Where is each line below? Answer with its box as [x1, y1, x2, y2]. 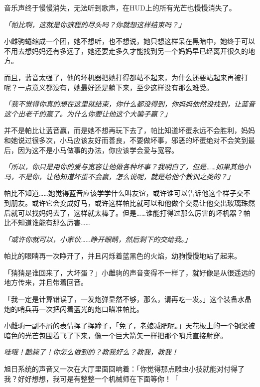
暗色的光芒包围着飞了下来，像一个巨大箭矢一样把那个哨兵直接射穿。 [4, 330, 227, 340]
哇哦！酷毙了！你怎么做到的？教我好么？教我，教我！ [4, 347, 178, 357]
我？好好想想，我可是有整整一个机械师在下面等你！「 [4, 373, 178, 384]
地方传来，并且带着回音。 [4, 277, 88, 287]
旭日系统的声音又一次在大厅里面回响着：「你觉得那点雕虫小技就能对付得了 [4, 364, 245, 374]
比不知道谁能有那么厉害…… [4, 217, 90, 228]
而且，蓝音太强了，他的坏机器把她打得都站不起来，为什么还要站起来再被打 [4, 72, 248, 82]
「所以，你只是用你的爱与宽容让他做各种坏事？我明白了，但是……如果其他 [4, 161, 244, 172]
